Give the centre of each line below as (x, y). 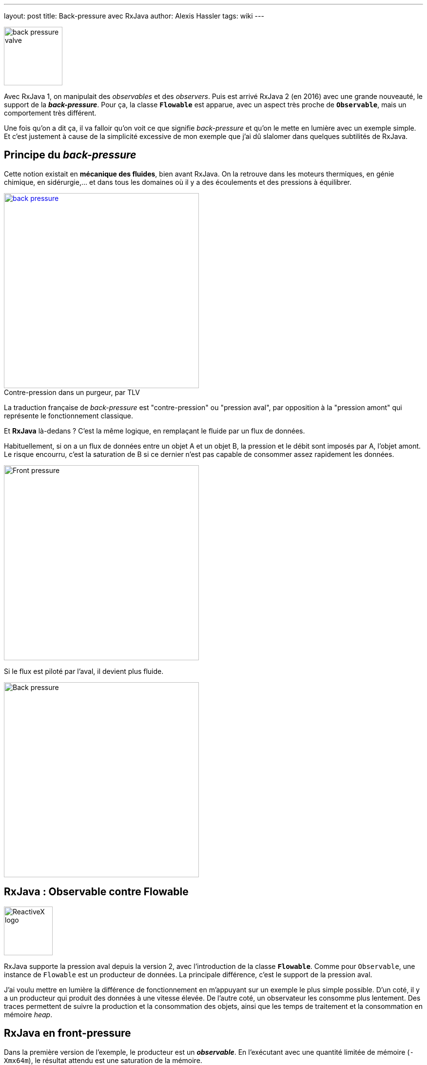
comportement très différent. (50, 113)
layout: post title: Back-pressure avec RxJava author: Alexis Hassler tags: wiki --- (134, 16)
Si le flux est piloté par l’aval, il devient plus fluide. (84, 671)
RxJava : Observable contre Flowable (96, 892)
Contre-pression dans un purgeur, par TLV (72, 392)
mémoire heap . (28, 1014)
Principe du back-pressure (70, 155)
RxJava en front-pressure (68, 1033)
